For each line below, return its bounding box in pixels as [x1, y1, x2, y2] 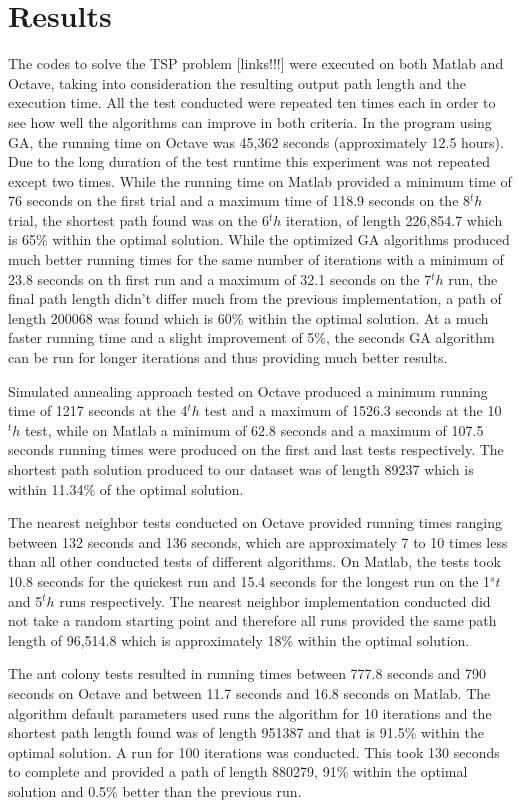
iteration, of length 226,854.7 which [285, 209, 503, 230]
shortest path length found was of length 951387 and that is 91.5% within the [8, 722, 484, 743]
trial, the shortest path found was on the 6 [8, 209, 269, 230]
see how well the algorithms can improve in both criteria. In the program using [8, 111, 492, 132]
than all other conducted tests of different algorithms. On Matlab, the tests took [8, 551, 501, 572]
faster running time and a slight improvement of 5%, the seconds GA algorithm [8, 327, 495, 348]
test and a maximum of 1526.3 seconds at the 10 [204, 400, 502, 421]
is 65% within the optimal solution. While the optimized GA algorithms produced [8, 229, 510, 250]
